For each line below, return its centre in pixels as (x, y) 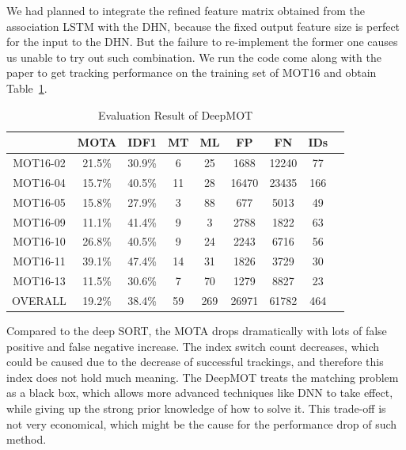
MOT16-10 (39, 241)
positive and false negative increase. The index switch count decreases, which (193, 346)
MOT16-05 (39, 202)
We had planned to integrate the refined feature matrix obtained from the (186, 10)
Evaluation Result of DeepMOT (176, 114)
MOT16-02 (39, 162)
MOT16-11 (39, 261)
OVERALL (39, 300)
